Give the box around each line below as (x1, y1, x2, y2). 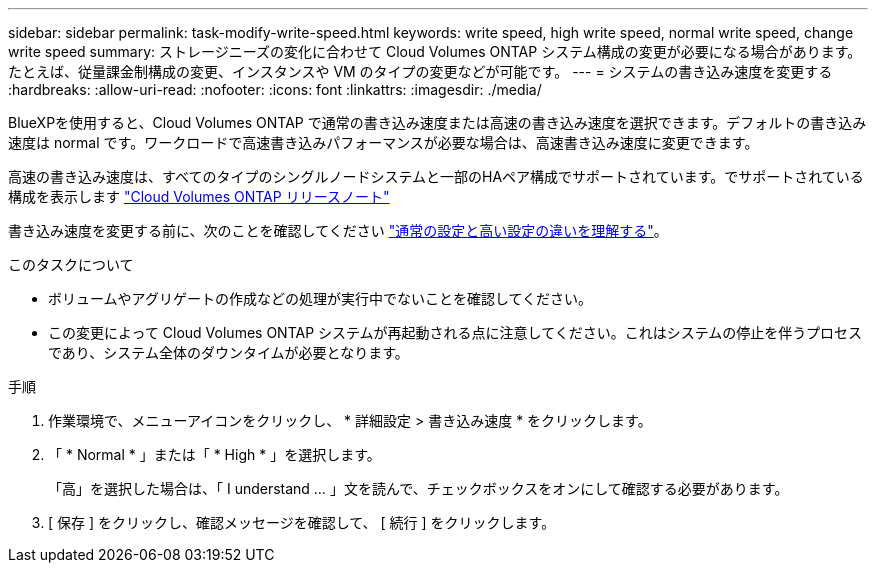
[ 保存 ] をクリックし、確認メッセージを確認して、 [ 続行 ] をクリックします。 (48, 514, 556, 531)
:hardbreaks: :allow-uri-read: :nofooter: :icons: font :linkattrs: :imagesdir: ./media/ (8, 81, 542, 98)
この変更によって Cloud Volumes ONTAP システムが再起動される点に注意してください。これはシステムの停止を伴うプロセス (48, 324, 863, 341)
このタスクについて (8, 256, 134, 273)
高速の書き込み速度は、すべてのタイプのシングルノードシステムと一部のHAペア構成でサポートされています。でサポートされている (8, 168, 864, 185)
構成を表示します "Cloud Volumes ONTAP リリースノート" (8, 188, 390, 205)
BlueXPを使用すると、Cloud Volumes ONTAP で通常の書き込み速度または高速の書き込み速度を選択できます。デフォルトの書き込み (8, 114, 867, 131)
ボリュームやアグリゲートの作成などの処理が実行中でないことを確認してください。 (48, 290, 593, 307)
